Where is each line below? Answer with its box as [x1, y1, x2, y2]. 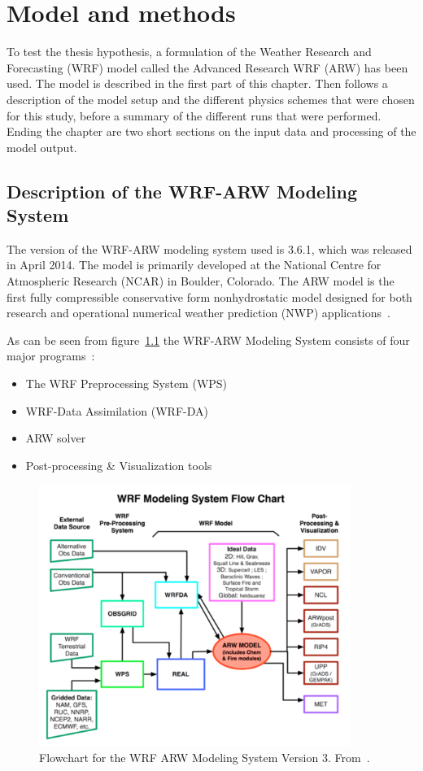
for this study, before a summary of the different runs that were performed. [7, 107, 382, 124]
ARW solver [25, 429, 86, 446]
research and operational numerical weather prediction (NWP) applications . [7, 304, 390, 321]
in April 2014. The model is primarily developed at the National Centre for [7, 256, 382, 273]
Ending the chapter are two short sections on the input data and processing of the [7, 123, 416, 140]
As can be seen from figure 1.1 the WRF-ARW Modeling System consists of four [7, 331, 410, 348]
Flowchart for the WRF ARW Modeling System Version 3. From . [39, 748, 370, 765]
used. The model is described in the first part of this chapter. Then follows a [7, 75, 388, 92]
